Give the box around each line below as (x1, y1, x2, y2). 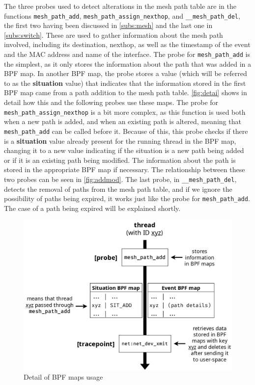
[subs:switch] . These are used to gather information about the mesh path (4, 29, 223, 40)
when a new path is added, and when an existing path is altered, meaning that (4, 116, 241, 127)
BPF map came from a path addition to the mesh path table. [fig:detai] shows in (4, 87, 247, 98)
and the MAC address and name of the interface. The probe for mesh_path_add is (4, 49, 251, 59)
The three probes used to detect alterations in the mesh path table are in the (4, 1, 236, 11)
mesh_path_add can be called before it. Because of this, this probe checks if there (4, 126, 248, 136)
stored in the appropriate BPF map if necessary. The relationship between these (4, 164, 245, 175)
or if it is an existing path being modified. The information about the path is (4, 154, 236, 165)
